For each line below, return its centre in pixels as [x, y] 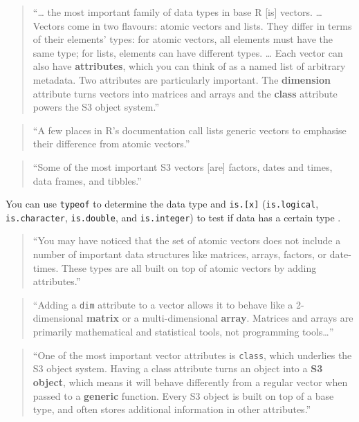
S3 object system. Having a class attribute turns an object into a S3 [178, 368]
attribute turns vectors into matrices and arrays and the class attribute [185, 93]
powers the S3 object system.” [96, 107]
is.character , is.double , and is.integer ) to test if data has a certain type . [173, 217]
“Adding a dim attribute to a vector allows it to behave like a [163, 304]
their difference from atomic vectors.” [111, 144]
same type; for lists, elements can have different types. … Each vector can [188, 52]
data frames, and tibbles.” [87, 180]
